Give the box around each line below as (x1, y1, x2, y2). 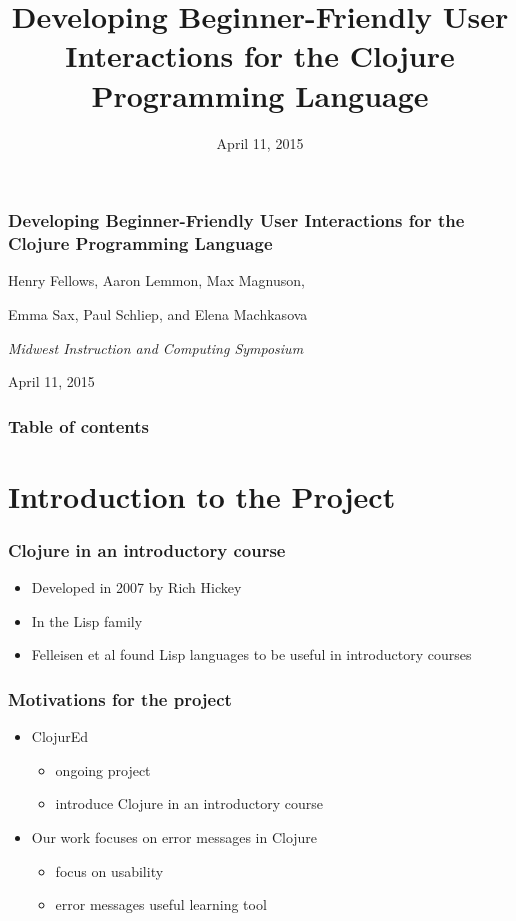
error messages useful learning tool (55, 894, 267, 915)
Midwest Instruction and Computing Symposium (8, 337, 304, 358)
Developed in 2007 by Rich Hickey (31, 577, 242, 598)
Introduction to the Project (8, 475, 396, 516)
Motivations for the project (8, 686, 232, 711)
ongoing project (55, 759, 151, 780)
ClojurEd (31, 726, 89, 747)
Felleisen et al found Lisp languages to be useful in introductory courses (31, 644, 472, 665)
